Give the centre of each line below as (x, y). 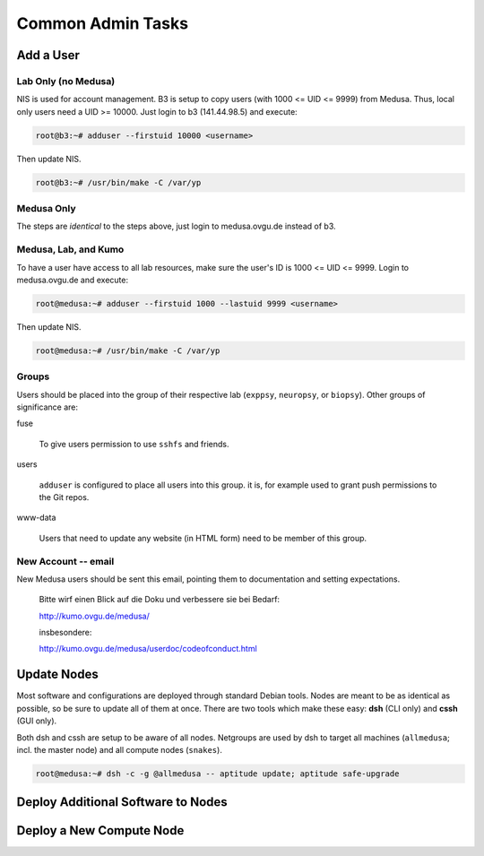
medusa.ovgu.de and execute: (73, 280)
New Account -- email (65, 561)
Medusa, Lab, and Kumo (70, 249)
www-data (36, 518)
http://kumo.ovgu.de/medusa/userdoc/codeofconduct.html (148, 649)
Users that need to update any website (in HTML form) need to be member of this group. (203, 538)
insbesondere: (65, 633)
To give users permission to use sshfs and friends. (134, 444)
